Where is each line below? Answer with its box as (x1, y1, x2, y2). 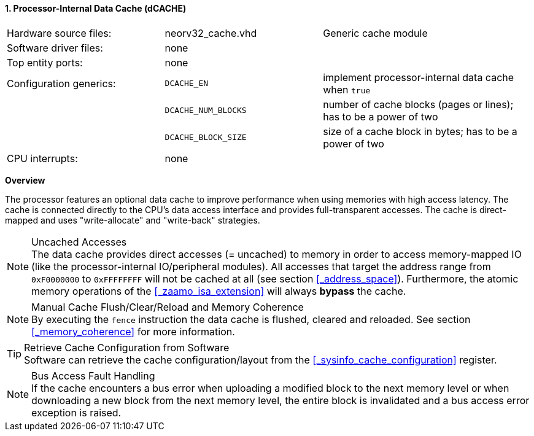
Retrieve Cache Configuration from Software (24, 341, 230, 354)
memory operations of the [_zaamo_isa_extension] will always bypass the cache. (31, 284, 406, 297)
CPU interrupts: (7, 152, 78, 165)
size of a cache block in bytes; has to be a (323, 125, 517, 138)
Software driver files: (7, 41, 103, 54)
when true (323, 83, 371, 96)
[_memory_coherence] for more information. (31, 325, 235, 338)
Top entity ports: (7, 56, 83, 69)
